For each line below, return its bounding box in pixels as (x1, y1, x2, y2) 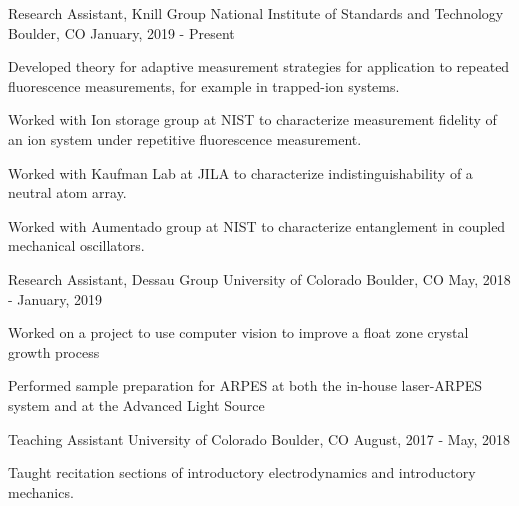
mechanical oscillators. (8, 235, 145, 256)
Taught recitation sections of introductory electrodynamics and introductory (8, 462, 476, 483)
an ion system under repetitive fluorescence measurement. (8, 128, 362, 149)
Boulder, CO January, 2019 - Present (8, 22, 235, 43)
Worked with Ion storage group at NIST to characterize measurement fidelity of (8, 109, 497, 130)
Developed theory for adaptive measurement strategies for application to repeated (8, 56, 510, 77)
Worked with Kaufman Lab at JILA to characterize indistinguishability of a (8, 162, 473, 183)
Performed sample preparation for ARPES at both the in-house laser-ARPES (8, 375, 482, 396)
